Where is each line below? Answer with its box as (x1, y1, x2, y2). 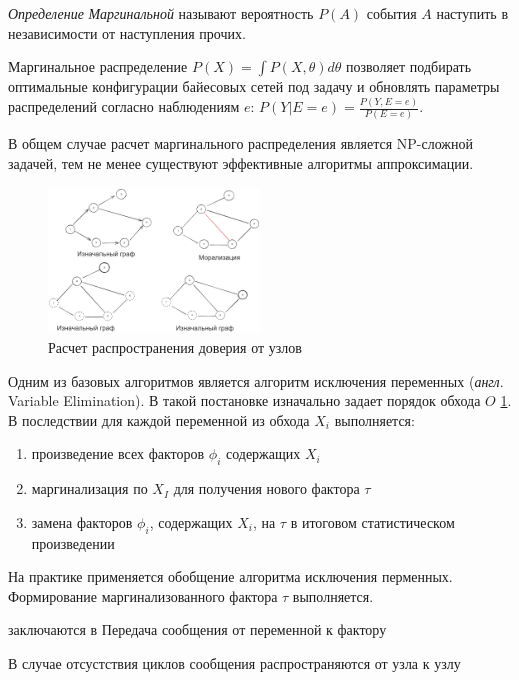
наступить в (436, 3, 509, 23)
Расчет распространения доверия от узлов (48, 336, 302, 357)
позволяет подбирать (346, 56, 472, 77)
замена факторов (31, 511, 133, 532)
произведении (31, 532, 115, 553)
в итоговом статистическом (290, 511, 455, 532)
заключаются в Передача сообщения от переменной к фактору (8, 619, 387, 640)
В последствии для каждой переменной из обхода (8, 409, 310, 430)
